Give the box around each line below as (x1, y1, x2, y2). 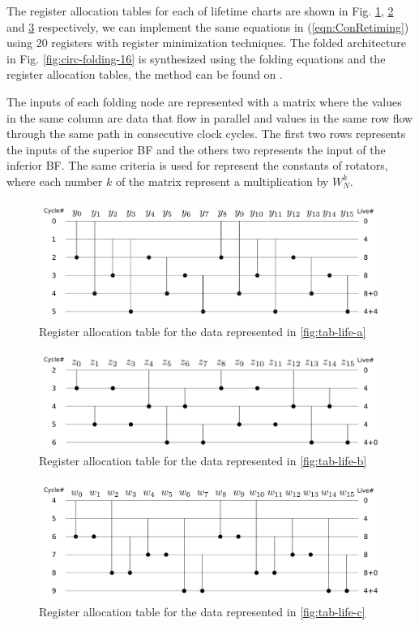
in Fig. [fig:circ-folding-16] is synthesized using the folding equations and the (6, 50, 386, 67)
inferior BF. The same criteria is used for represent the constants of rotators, (6, 157, 388, 174)
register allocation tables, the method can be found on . (6, 66, 283, 83)
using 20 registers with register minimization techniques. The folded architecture (6, 34, 406, 51)
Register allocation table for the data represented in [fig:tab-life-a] (39, 323, 366, 340)
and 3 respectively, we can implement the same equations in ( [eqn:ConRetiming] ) (6, 18, 409, 35)
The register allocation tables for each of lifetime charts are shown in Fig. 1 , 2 (6, 2, 394, 19)
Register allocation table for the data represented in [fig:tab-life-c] (39, 602, 366, 620)
